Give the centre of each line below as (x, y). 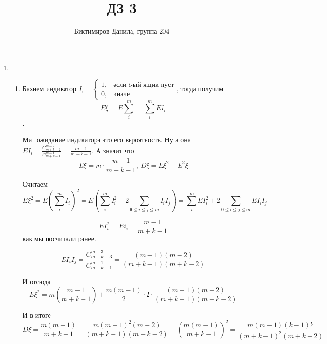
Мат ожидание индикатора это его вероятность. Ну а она (106, 140)
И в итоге (37, 315)
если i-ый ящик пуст (144, 85)
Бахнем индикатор (49, 89)
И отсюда (36, 282)
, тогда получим (200, 89)
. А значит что (113, 150)
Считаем (35, 184)
